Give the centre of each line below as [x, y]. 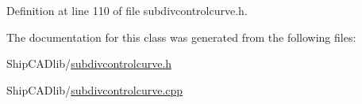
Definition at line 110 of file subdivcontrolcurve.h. [127, 10]
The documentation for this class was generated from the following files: [181, 37]
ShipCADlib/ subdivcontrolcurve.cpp [95, 89]
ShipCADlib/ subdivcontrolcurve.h [89, 63]
